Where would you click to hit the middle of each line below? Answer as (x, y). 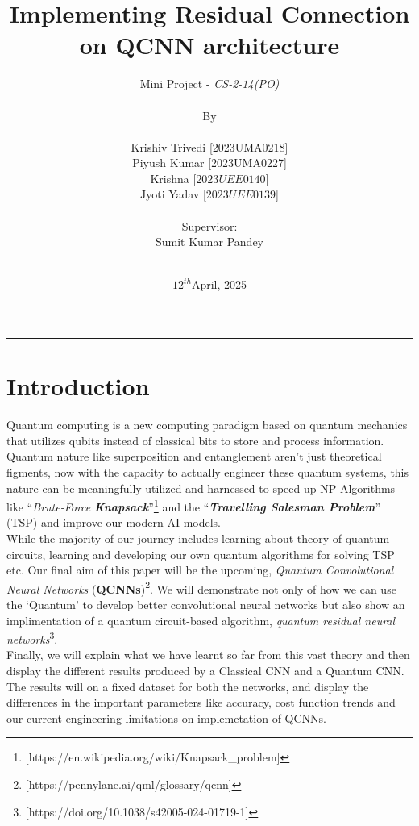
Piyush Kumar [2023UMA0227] (209, 163)
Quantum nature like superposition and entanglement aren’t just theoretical (194, 456)
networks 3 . (32, 638)
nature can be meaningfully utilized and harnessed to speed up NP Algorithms (201, 488)
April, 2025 (219, 284)
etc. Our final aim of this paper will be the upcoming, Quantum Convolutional (200, 570)
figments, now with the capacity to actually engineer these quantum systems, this (208, 471)
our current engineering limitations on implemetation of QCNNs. (166, 718)
